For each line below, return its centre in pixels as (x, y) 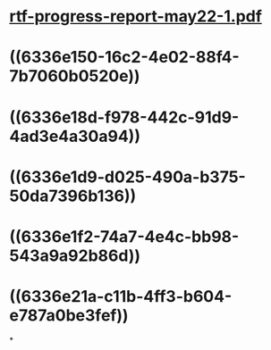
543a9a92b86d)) (75, 255)
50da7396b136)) (73, 196)
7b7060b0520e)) (75, 76)
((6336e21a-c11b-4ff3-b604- (121, 297)
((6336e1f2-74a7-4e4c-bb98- (124, 236)
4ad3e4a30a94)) (75, 136)
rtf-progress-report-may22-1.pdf (135, 17)
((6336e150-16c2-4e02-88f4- (124, 58)
